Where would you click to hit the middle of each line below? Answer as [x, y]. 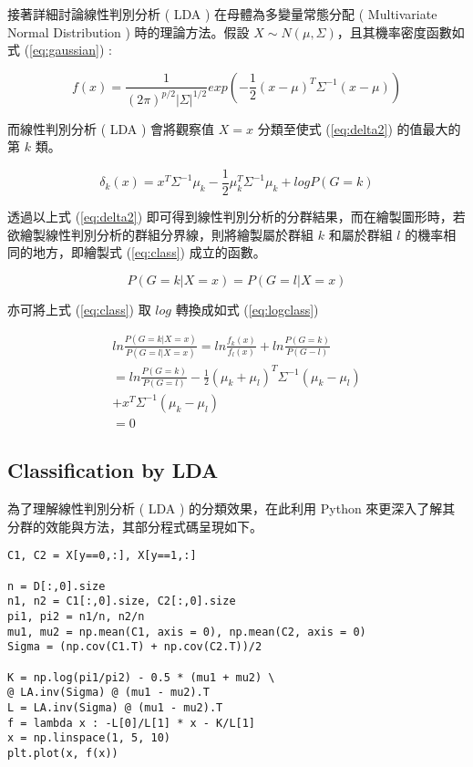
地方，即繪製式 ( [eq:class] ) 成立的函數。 [149, 252]
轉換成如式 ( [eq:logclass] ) [247, 309]
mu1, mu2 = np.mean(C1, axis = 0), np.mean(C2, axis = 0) [187, 632]
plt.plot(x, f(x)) [63, 753]
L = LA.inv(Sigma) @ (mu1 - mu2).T [115, 707]
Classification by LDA [113, 470]
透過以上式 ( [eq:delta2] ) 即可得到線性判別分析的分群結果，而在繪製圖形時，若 [236, 216]
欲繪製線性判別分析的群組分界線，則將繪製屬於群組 [160, 234]
